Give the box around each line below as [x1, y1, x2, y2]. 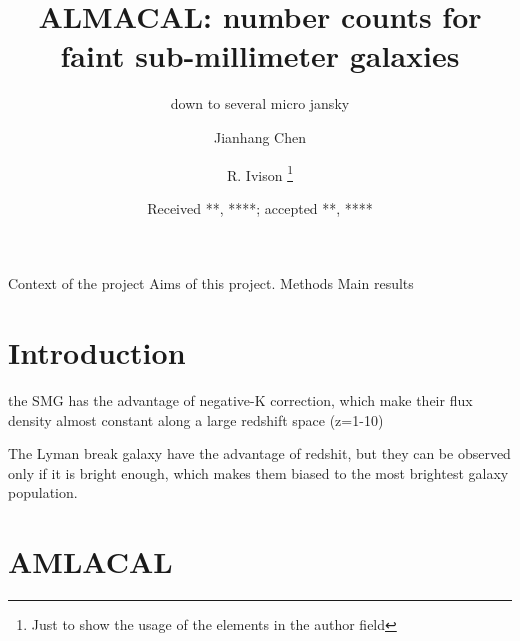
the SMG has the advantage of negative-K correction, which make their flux [8, 390, 473, 411]
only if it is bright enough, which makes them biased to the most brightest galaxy [8, 462, 509, 483]
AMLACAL [8, 541, 173, 582]
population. [8, 482, 78, 503]
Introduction [8, 332, 186, 373]
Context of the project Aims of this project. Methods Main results [8, 273, 414, 294]
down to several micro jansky [170, 93, 350, 114]
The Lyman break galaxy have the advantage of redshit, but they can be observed [8, 443, 511, 464]
